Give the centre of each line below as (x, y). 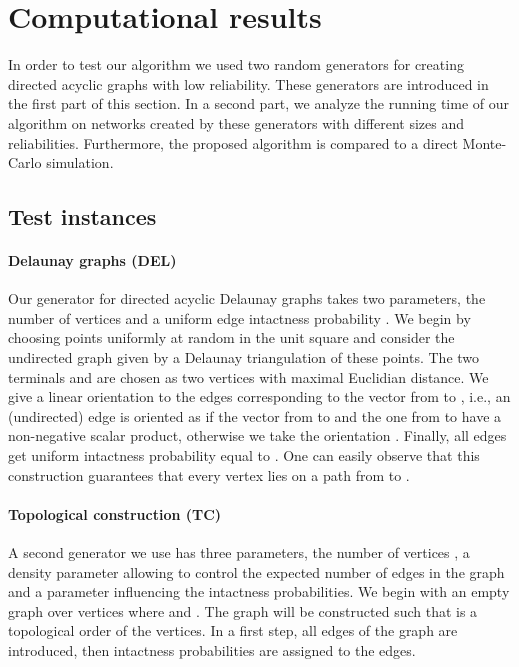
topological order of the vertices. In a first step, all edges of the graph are (233, 630)
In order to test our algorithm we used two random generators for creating (236, 64)
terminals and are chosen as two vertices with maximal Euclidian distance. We (248, 376)
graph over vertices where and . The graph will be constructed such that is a (243, 610)
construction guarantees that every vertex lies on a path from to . (209, 474)
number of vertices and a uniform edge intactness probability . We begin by (239, 317)
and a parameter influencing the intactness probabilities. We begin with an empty (259, 591)
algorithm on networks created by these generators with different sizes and (236, 122)
